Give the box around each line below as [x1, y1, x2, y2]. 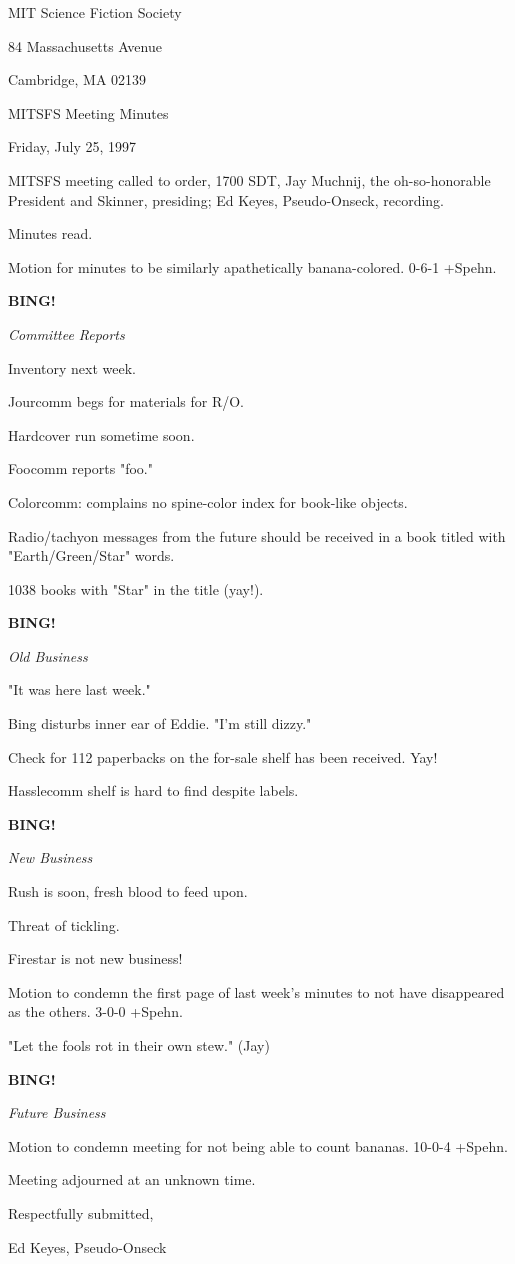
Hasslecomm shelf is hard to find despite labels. [8, 780, 299, 801]
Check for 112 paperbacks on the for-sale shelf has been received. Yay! [8, 746, 438, 767]
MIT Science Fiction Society [8, 2, 182, 22]
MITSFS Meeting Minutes [8, 102, 169, 123]
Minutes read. [8, 223, 93, 244]
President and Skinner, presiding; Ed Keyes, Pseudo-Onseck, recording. [8, 189, 444, 210]
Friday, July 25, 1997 [8, 136, 137, 157]
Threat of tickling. [8, 914, 120, 935]
